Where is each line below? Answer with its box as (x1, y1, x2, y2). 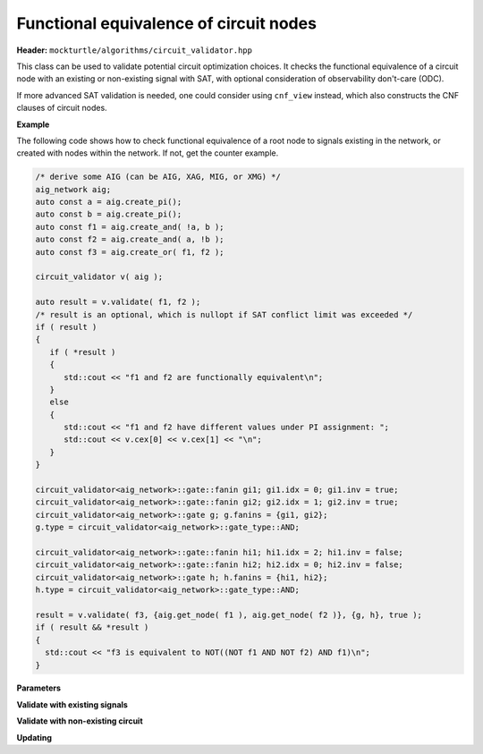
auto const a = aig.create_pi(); (35, 197, 182, 208)
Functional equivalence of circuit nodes (16, 13, 318, 33)
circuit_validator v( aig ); (35, 272, 164, 282)
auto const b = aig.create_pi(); (35, 209, 182, 219)
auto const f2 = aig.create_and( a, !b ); (35, 234, 225, 245)
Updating (16, 732, 53, 742)
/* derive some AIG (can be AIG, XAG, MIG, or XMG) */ (35, 172, 281, 182)
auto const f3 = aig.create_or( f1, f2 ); (35, 247, 225, 257)
